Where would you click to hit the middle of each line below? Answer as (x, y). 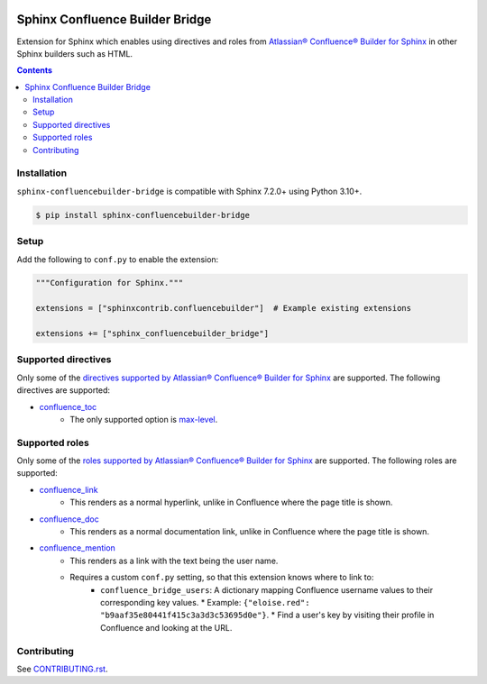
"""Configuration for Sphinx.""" (110, 283)
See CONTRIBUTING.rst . (62, 669)
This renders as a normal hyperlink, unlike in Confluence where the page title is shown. (231, 502)
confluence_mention (78, 548)
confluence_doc (69, 519)
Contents (35, 70)
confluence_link (69, 489)
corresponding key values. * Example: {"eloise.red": (205, 602)
